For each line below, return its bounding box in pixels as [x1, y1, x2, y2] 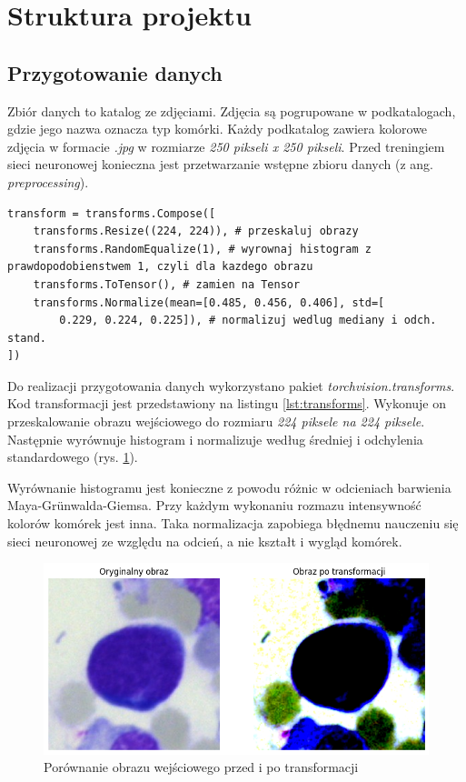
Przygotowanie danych [7, 58, 223, 86]
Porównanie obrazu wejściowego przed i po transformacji [44, 757, 359, 777]
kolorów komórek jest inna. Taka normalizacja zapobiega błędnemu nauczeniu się [7, 514, 459, 533]
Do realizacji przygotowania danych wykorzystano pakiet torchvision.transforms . [7, 376, 455, 395]
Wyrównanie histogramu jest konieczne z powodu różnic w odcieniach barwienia [7, 477, 451, 496]
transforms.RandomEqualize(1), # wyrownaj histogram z [33, 242, 372, 256]
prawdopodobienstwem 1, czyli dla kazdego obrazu [7, 260, 313, 274]
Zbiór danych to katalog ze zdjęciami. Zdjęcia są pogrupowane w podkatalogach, [7, 101, 456, 120]
